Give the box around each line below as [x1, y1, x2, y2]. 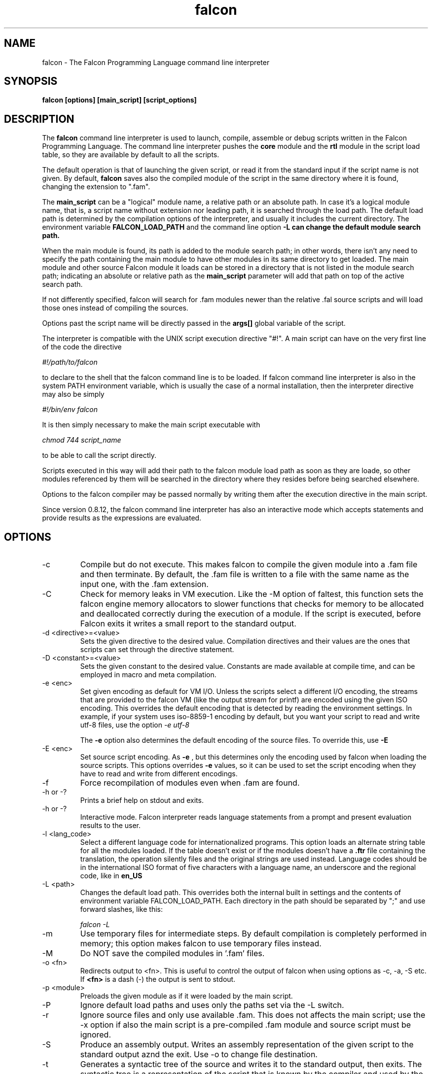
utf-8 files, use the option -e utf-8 [80, 721, 189, 729]
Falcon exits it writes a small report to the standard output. [80, 619, 296, 629]
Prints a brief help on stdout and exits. [80, 796, 204, 805]
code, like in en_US [80, 871, 143, 880]
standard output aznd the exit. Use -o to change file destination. [80, 1049, 318, 1060]
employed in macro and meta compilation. [80, 670, 216, 679]
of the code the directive [42, 343, 122, 351]
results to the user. [80, 821, 141, 830]
